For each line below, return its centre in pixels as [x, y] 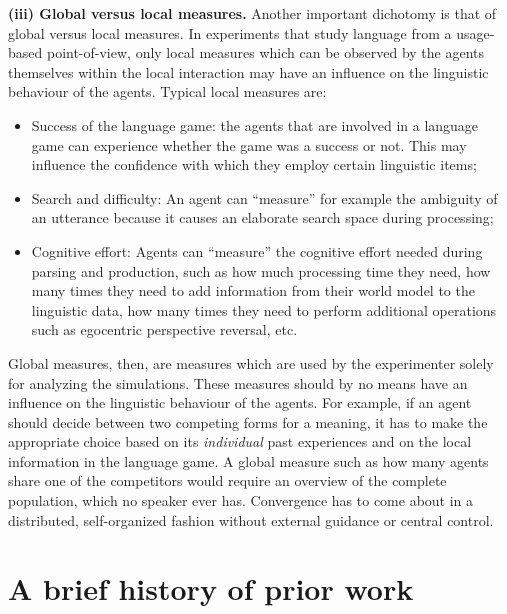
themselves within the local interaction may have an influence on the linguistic [248, 71]
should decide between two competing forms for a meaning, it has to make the [248, 421]
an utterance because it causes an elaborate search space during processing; [262, 217]
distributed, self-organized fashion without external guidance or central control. [251, 519]
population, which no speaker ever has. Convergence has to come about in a [241, 500]
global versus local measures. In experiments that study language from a [230, 32]
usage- [475, 32]
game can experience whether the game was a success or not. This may [249, 144]
